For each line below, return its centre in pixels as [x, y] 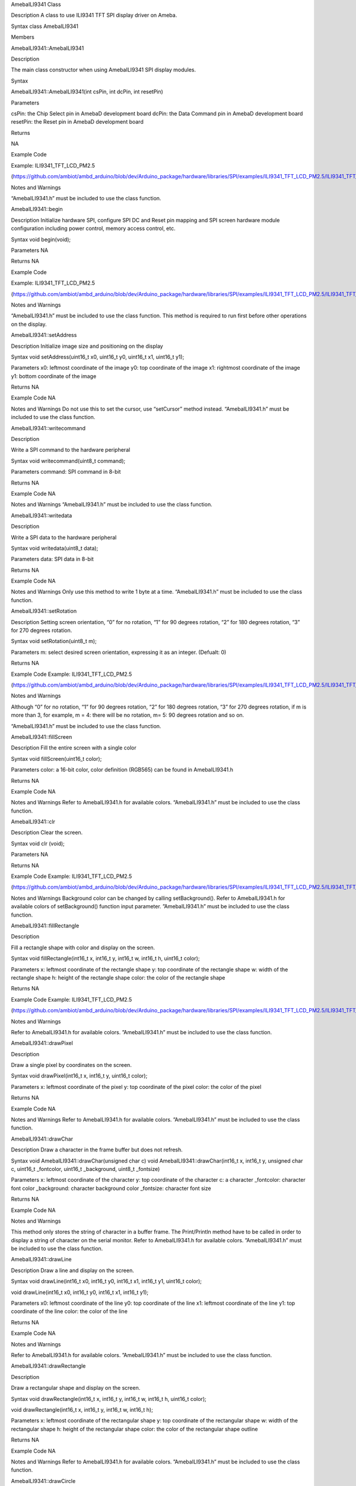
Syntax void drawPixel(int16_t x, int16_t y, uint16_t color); [79, 1076]
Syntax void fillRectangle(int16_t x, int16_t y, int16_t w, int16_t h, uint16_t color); [105, 958]
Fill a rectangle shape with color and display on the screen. [83, 947]
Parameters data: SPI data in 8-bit [53, 559]
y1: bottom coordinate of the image [54, 376]
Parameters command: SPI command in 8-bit [66, 472]
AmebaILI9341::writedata [42, 515]
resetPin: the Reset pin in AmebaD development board [77, 122]
